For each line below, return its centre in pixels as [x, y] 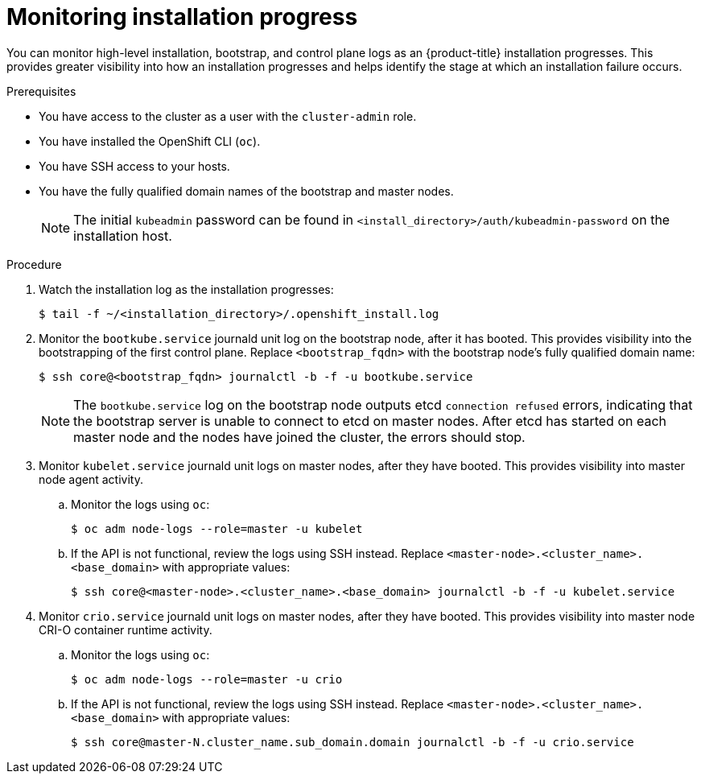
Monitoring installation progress [182, 17]
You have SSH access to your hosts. [134, 166]
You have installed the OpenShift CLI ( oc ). [150, 141]
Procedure [34, 264]
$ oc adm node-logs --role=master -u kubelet [217, 528]
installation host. [123, 235]
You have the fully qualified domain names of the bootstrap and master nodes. [246, 191]
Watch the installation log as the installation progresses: [186, 289]
